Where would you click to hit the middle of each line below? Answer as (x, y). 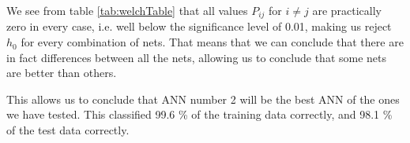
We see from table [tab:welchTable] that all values (127, 10)
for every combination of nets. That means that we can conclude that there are (212, 42)
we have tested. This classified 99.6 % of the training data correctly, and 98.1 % (199, 114)
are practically (347, 10)
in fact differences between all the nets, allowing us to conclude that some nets (197, 57)
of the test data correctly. (68, 130)
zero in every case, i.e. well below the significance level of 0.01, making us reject (199, 26)
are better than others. (62, 73)
